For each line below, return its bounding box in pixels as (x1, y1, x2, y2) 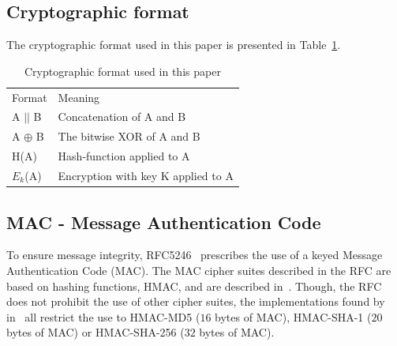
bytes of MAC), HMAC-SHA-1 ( (215, 308, 372, 325)
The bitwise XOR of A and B (58, 128, 200, 145)
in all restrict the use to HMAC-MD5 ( (6, 308, 200, 325)
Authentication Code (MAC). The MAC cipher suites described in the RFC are (6, 261, 391, 278)
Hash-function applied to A (58, 148, 190, 164)
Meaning (58, 88, 100, 105)
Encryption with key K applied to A (58, 167, 234, 184)
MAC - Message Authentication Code (6, 209, 321, 234)
